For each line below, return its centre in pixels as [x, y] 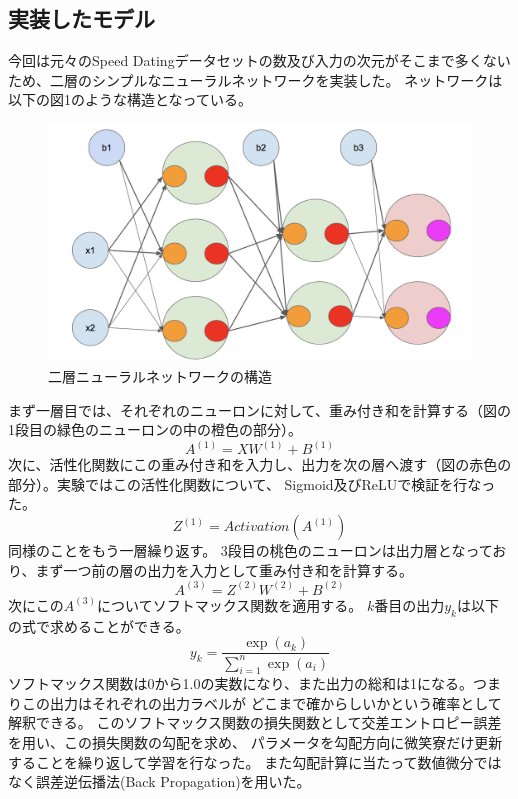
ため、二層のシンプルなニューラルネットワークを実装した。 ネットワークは [255, 79]
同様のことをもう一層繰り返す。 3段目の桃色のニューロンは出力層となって [250, 550]
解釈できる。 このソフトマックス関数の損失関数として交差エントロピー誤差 [255, 722]
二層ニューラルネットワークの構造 [160, 376]
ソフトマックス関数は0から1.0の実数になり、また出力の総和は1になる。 [240, 683]
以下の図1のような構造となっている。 [130, 99]
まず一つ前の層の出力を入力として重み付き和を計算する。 [224, 569]
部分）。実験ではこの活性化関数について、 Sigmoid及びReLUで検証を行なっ [252, 483]
